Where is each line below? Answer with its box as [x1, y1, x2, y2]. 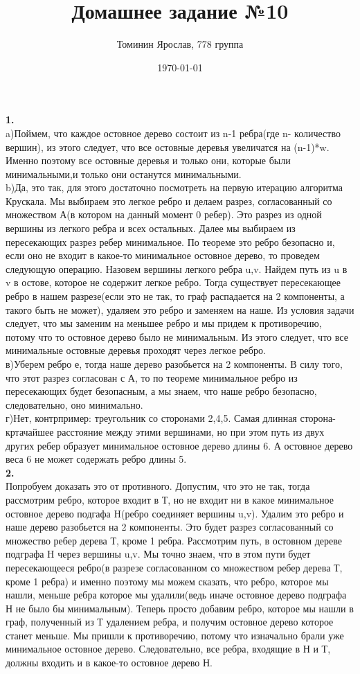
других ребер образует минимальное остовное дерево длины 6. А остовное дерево [6, 438, 353, 452]
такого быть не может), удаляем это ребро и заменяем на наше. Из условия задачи [6, 302, 354, 317]
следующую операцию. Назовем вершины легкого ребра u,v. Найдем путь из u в [6, 261, 348, 276]
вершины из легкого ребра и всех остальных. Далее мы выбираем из [6, 221, 296, 236]
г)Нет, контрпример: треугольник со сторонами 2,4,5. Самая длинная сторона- [6, 411, 336, 425]
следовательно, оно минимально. [6, 397, 143, 411]
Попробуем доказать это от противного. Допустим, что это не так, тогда [6, 479, 310, 493]
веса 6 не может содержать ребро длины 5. [6, 452, 187, 466]
